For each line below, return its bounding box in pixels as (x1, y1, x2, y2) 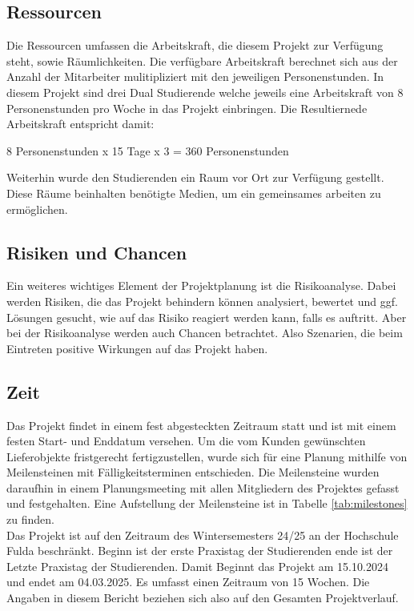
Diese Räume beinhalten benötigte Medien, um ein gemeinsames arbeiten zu (6, 184, 381, 201)
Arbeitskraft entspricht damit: (6, 115, 155, 132)
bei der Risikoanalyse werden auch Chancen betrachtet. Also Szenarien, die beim (6, 324, 403, 341)
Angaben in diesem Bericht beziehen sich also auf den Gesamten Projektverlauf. (6, 589, 399, 606)
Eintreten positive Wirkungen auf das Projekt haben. (6, 340, 268, 356)
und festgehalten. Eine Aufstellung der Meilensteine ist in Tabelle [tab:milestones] (6, 495, 408, 512)
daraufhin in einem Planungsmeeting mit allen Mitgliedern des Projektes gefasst (6, 479, 400, 496)
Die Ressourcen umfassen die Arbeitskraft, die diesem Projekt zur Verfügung (6, 37, 384, 54)
